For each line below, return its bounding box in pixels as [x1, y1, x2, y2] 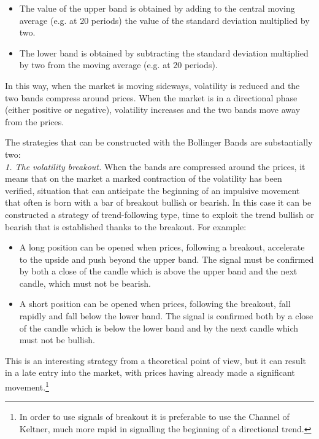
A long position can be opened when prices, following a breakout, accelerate [19, 241, 305, 254]
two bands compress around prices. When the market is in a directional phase [5, 91, 298, 104]
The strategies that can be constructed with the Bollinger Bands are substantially [5, 136, 313, 149]
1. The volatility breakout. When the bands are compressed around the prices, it [5, 160, 306, 173]
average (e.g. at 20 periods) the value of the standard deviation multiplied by [19, 14, 310, 26]
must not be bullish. [19, 333, 95, 346]
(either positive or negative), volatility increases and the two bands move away [5, 103, 301, 116]
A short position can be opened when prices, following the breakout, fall [19, 297, 291, 310]
